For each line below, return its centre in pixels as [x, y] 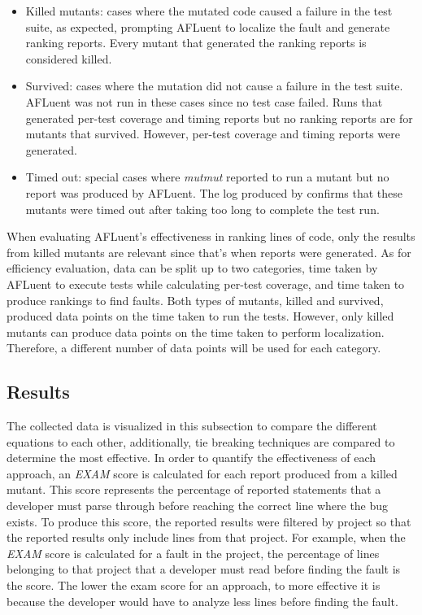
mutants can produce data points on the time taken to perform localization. [196, 331]
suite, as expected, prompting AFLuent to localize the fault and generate [208, 26]
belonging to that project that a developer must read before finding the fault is [204, 569]
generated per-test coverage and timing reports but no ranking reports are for [219, 118]
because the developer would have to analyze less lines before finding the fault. [202, 601]
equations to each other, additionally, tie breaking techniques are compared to [201, 441]
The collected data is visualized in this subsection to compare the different [192, 426]
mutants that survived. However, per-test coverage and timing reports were [213, 134]
